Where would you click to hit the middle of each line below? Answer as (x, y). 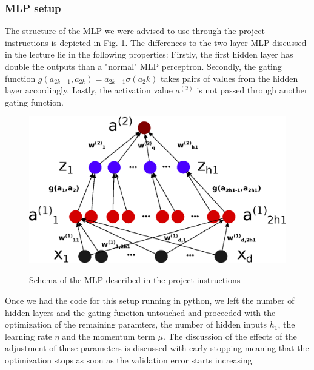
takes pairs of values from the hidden (229, 78)
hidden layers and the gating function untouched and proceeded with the (140, 312)
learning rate (28, 336)
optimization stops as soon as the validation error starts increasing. (130, 359)
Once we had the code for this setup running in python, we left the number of (150, 300)
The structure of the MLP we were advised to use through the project (135, 31)
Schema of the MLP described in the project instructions (135, 280)
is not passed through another (252, 90)
